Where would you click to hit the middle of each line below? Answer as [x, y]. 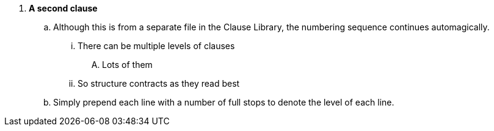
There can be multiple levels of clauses [156, 46]
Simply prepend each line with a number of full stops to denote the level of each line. [224, 102]
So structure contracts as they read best [159, 83]
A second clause [63, 8]
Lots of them [127, 65]
